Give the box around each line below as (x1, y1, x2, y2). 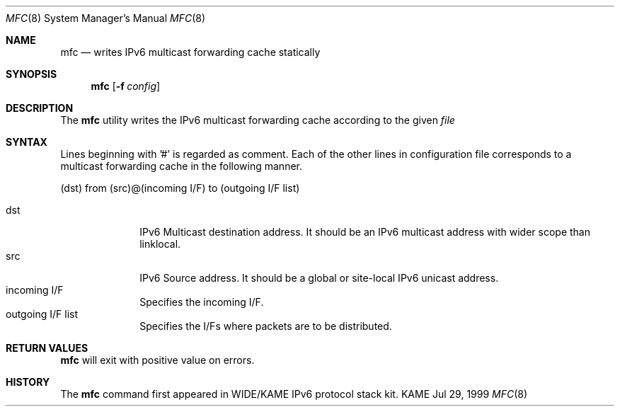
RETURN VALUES (6, 342, 88, 354)
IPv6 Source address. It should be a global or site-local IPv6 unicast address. (139, 272, 499, 284)
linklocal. (139, 238, 181, 250)
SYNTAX (6, 136, 47, 148)
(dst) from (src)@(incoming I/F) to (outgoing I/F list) (60, 182, 300, 194)
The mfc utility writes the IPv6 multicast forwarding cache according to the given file (60, 114, 455, 126)
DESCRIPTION (6, 102, 74, 114)
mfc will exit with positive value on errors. (60, 354, 255, 366)
